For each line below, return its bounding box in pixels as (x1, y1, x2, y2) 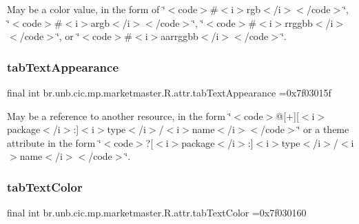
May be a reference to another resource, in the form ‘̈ (7, 108, 232, 123)
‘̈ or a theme (297, 122, 349, 136)
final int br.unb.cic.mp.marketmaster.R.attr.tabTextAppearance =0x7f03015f (7, 85, 331, 99)
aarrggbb (161, 29, 198, 43)
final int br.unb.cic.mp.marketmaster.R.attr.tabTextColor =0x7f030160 (7, 205, 307, 220)
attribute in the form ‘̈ (7, 135, 101, 150)
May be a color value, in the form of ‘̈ (7, 2, 165, 16)
